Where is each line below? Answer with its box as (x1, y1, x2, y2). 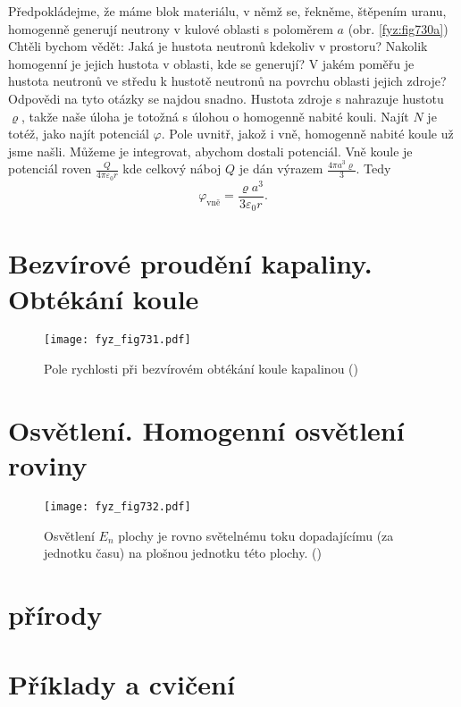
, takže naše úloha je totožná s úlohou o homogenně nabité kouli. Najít (21, 106, 409, 125)
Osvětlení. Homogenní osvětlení (8, 411, 405, 448)
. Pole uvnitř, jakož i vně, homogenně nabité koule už (161, 124, 454, 143)
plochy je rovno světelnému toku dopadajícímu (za (118, 526, 394, 544)
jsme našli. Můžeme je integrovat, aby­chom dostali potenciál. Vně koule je (8, 141, 413, 160)
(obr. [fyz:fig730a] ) (348, 19, 448, 38)
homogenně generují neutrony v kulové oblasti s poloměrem (8, 19, 333, 38)
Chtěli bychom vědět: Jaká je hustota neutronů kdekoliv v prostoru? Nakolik (8, 37, 428, 55)
